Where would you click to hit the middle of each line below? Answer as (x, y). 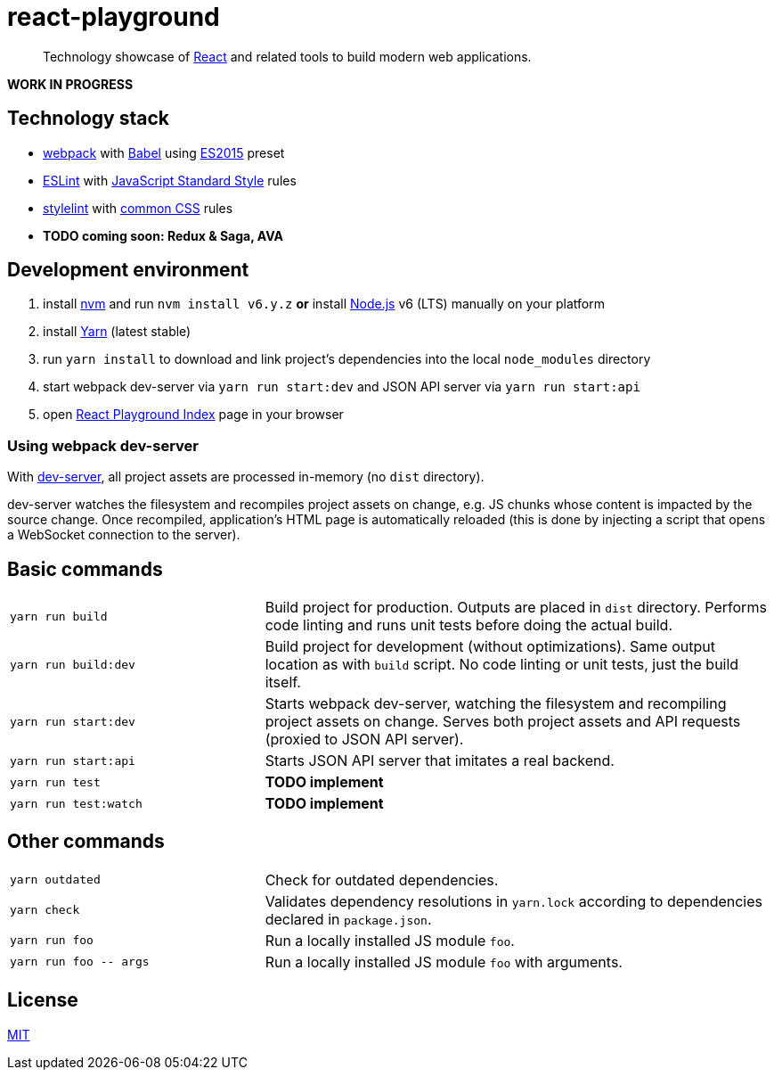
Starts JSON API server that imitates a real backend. (440, 761)
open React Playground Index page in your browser (193, 415)
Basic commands (85, 569)
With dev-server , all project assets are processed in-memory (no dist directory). (246, 477)
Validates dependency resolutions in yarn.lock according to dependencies (513, 901)
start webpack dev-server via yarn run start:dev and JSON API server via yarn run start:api (342, 387)
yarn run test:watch (76, 803)
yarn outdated (55, 880)
